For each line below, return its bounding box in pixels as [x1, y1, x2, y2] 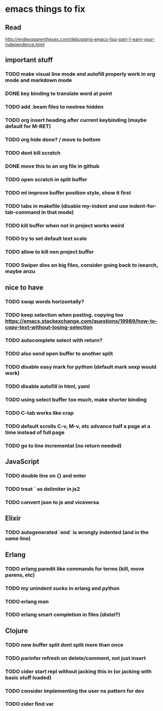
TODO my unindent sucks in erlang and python [5, 585, 120, 592]
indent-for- [129, 202, 157, 209]
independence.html [5, 42, 45, 47]
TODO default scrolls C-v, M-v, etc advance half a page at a [5, 423, 151, 429]
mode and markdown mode [5, 77, 73, 84]
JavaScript [5, 458, 40, 466]
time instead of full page [5, 429, 65, 436]
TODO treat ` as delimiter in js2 [5, 486, 81, 493]
